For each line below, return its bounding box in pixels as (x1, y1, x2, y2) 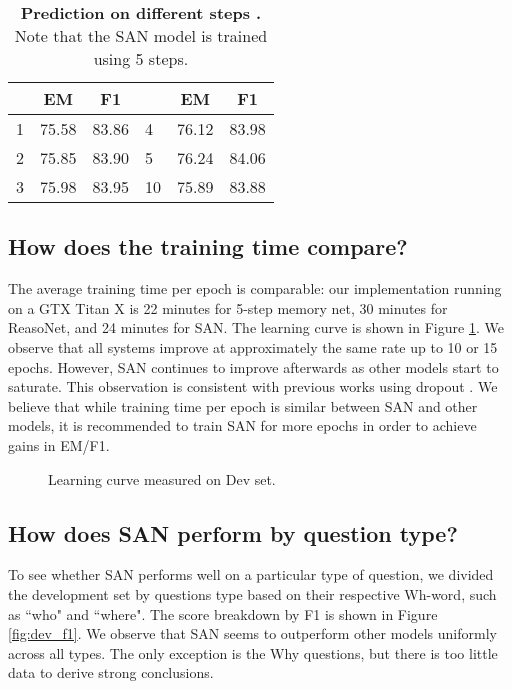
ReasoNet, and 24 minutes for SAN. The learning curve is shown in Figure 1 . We (8, 317, 504, 338)
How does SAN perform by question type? (8, 517, 458, 548)
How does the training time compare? (8, 231, 408, 262)
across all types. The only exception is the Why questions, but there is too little (8, 642, 498, 663)
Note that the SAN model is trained (14, 24, 268, 47)
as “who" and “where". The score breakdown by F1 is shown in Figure (8, 603, 438, 624)
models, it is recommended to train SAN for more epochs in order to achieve (8, 415, 477, 436)
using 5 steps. (93, 47, 189, 70)
